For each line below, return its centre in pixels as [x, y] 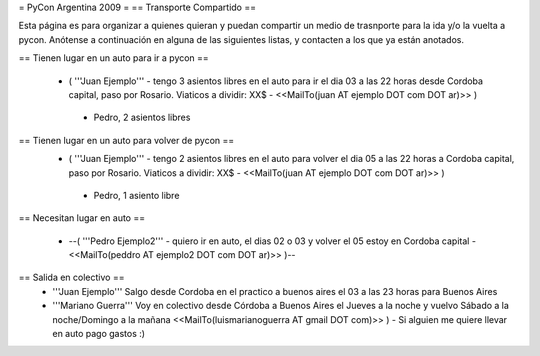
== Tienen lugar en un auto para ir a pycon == [113, 58]
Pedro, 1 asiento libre [136, 195]
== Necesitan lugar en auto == [81, 218]
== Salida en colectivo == [71, 277]
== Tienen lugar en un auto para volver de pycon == [126, 140]
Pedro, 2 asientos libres [142, 117]
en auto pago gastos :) [98, 334]
